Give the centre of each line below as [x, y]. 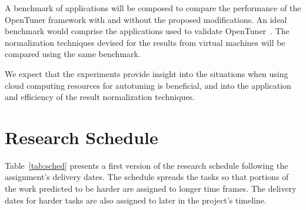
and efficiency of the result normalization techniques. [100, 97]
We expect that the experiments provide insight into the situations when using [147, 73]
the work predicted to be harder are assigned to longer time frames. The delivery [151, 189]
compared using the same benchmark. [73, 54]
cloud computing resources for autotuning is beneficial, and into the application [148, 85]
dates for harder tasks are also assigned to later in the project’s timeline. [136, 200]
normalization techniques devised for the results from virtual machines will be [145, 42]
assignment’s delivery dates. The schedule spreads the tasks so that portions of [147, 177]
